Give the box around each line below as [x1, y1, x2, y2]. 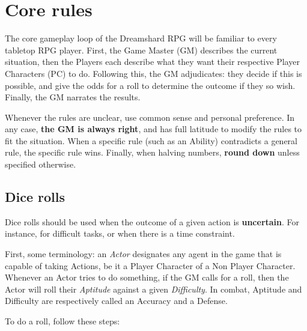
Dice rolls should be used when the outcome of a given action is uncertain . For [5, 215, 300, 228]
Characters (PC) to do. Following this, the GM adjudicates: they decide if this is [5, 67, 302, 79]
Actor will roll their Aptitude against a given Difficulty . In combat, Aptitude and [5, 282, 302, 295]
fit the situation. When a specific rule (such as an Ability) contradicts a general [5, 134, 298, 147]
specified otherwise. [5, 158, 76, 171]
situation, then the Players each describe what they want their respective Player [5, 55, 300, 68]
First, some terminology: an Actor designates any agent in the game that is [5, 247, 282, 260]
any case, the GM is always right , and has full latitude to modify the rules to [5, 123, 302, 135]
